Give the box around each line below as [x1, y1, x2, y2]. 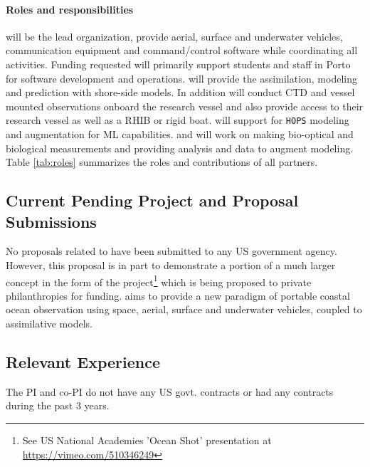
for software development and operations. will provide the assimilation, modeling [6, 70, 357, 85]
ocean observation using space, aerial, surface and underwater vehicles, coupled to [6, 302, 362, 317]
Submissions [6, 210, 97, 232]
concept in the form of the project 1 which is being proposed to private [6, 272, 312, 289]
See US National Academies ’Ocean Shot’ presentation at [22, 433, 272, 447]
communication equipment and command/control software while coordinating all [6, 43, 358, 58]
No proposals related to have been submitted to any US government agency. [6, 243, 337, 258]
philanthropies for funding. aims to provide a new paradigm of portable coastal [6, 288, 350, 303]
